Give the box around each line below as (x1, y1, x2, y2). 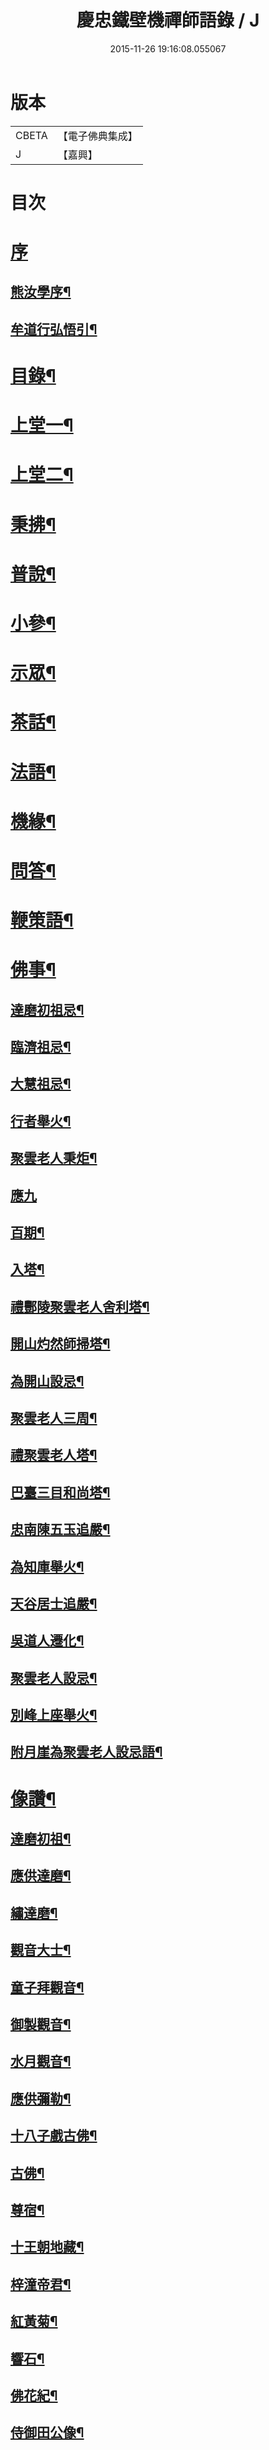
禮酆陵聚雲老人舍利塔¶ (10, 1298, 150, 1315)
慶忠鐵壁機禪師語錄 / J (76, 9, 260, 32)
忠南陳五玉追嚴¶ (10, 1521, 111, 1538)
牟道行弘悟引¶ (10, 321, 98, 338)
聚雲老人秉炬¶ (10, 1150, 98, 1167)
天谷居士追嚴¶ (10, 1595, 98, 1612)
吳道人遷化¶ (10, 1632, 85, 1650)
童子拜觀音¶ (10, 1979, 85, 1996)
